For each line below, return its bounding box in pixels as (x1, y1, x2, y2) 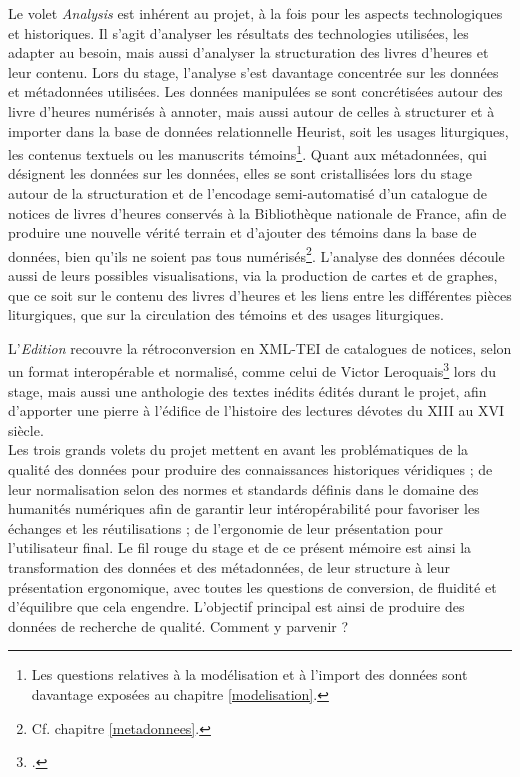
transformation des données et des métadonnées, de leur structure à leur (8, 557, 451, 577)
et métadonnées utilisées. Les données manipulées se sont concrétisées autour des (8, 81, 503, 102)
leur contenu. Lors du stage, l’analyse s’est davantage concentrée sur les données (8, 61, 499, 82)
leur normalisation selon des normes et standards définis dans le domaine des (8, 478, 479, 499)
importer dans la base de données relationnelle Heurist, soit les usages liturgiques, (8, 120, 509, 141)
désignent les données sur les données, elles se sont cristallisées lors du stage (8, 163, 472, 184)
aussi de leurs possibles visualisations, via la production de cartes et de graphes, (8, 265, 498, 286)
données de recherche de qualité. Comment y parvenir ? (8, 615, 349, 636)
